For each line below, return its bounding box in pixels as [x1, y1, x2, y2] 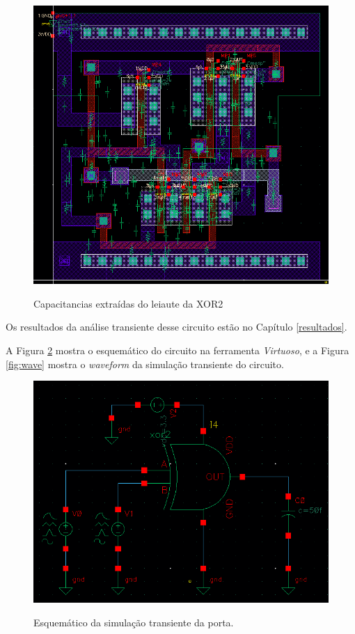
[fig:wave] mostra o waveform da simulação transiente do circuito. [6, 356, 284, 371]
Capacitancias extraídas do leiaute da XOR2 [33, 296, 223, 310]
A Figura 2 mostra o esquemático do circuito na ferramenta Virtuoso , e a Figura [6, 342, 349, 357]
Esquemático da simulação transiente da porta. [33, 615, 234, 629]
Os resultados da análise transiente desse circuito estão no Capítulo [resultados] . [6, 319, 347, 334]
